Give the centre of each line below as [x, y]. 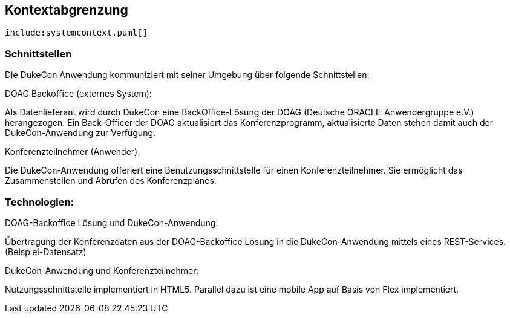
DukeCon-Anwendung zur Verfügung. [80, 133]
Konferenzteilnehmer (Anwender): [73, 152]
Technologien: [40, 202]
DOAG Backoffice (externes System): [78, 94]
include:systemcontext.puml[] [77, 33]
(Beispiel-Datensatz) [46, 251]
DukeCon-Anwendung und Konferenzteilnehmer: [102, 270]
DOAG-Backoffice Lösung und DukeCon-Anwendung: [112, 222]
